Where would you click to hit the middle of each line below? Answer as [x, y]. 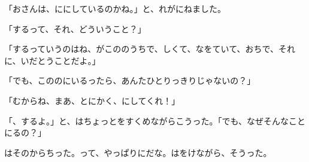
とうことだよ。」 [69, 60]
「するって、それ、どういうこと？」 [75, 28]
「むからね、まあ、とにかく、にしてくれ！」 [92, 100]
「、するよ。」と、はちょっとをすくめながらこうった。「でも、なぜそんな [147, 120]
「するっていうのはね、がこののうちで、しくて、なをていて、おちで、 [141, 49]
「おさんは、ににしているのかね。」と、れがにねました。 [115, 8]
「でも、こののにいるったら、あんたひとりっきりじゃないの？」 [130, 80]
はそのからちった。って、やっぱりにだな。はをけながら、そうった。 [138, 152]
